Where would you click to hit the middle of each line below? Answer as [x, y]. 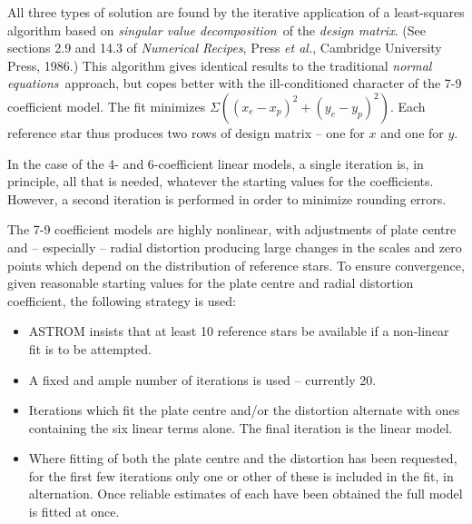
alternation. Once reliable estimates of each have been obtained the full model [246, 494]
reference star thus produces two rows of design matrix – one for [186, 132]
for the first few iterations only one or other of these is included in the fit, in [241, 475]
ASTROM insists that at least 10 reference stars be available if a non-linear [239, 331]
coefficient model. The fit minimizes [107, 106]
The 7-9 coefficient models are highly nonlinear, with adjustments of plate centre [232, 229]
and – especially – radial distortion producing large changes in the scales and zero [235, 247]
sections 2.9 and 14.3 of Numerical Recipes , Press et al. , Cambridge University [225, 48]
